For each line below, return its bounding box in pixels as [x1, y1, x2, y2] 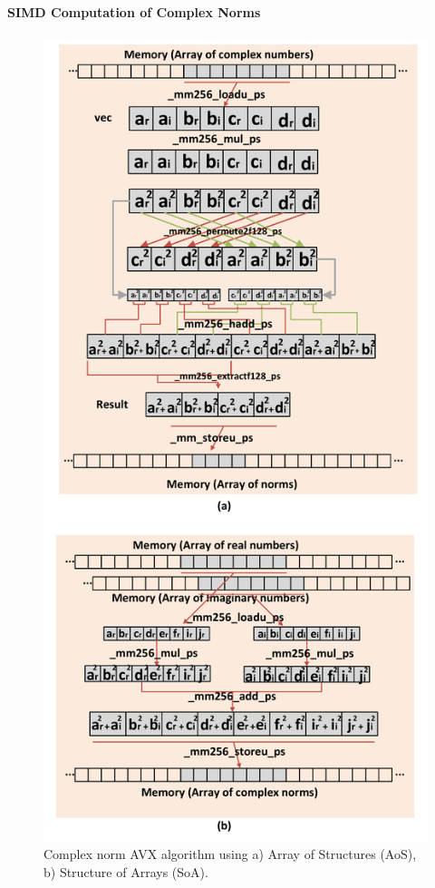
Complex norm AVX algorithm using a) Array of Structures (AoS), [43, 844, 417, 864]
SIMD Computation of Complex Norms [7, 2, 261, 21]
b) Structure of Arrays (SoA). [43, 863, 208, 882]
